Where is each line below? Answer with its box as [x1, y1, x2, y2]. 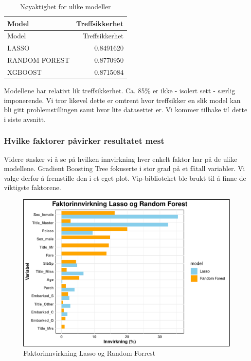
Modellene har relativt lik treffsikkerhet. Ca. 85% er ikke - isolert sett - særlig [4, 86, 235, 96]
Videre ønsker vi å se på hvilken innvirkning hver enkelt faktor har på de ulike [4, 154, 237, 164]
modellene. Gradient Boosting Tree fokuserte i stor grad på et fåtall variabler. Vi [4, 163, 245, 173]
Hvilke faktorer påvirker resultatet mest [4, 135, 164, 147]
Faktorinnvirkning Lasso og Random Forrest [23, 348, 156, 358]
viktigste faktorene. [4, 182, 61, 192]
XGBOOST [7, 67, 42, 77]
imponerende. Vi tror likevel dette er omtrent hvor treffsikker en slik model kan [4, 95, 241, 105]
